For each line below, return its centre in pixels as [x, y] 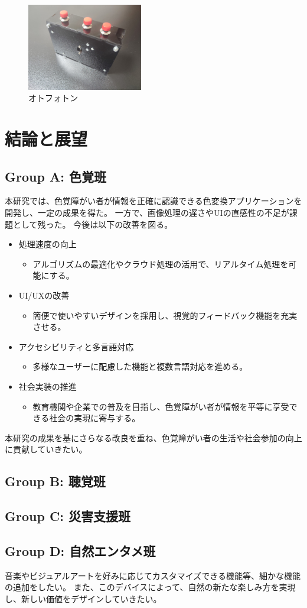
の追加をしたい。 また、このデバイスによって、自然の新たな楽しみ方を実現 [150, 587]
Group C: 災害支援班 [68, 516]
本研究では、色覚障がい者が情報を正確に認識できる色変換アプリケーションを [153, 201]
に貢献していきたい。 [46, 449]
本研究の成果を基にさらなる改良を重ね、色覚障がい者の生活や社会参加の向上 [153, 437]
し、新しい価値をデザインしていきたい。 [83, 598]
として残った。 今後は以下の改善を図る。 [93, 224]
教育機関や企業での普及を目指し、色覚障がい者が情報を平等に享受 [161, 406]
